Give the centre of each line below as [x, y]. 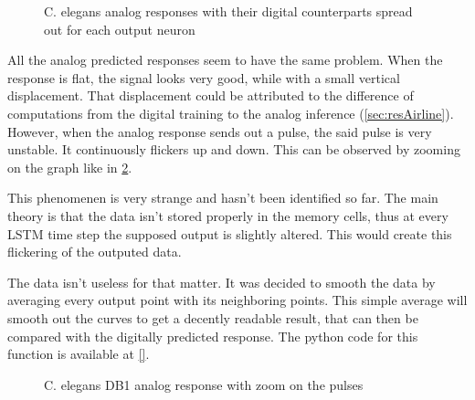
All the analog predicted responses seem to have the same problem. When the [225, 60]
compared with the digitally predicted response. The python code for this [213, 336]
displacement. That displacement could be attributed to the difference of [211, 95]
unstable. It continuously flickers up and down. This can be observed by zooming [234, 149]
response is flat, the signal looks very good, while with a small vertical [204, 77]
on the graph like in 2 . [70, 167]
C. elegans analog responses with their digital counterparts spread [228, 11]
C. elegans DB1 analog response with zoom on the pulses [204, 384]
